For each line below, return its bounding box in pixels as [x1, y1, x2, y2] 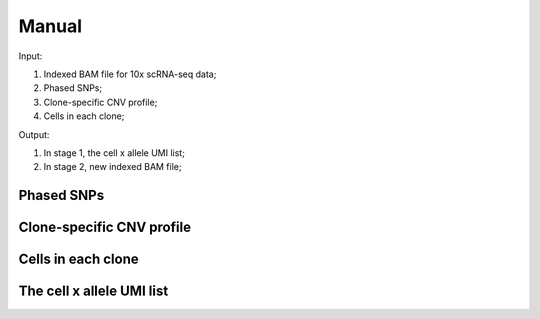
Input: [18, 50, 43, 62]
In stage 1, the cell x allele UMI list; [43, 146, 185, 159]
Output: [18, 128, 50, 140]
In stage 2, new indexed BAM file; [43, 161, 182, 173]
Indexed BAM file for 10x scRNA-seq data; [43, 68, 217, 80]
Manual [18, 15, 83, 37]
